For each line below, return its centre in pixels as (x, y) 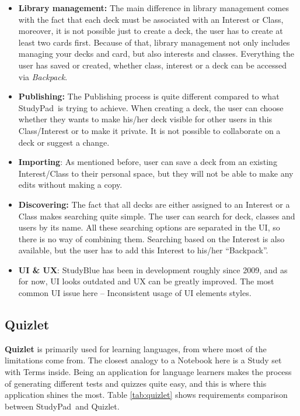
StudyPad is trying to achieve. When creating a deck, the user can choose (151, 107)
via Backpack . (43, 76)
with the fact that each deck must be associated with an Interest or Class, (151, 19)
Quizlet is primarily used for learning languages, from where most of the (136, 348)
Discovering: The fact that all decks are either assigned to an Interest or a (154, 204)
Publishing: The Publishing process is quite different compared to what (149, 96)
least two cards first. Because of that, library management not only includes (154, 42)
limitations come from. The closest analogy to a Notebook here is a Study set (143, 360)
